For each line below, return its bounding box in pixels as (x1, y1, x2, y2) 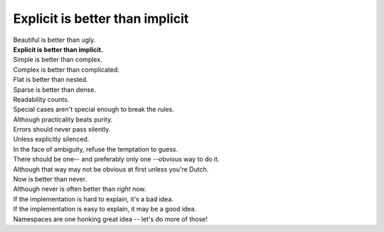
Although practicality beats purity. (13, 115, 113, 124)
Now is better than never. (13, 175, 87, 184)
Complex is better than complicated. (13, 65, 120, 74)
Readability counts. (13, 95, 70, 103)
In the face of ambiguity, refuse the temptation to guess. (13, 144, 178, 153)
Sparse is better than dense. (13, 85, 96, 94)
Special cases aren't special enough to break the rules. (13, 105, 174, 114)
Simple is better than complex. (13, 56, 102, 64)
